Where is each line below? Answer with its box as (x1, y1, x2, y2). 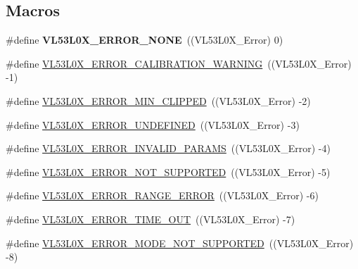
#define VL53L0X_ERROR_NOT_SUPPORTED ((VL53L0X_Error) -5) (6, 164, 331, 179)
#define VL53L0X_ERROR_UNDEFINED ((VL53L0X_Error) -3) (6, 117, 300, 132)
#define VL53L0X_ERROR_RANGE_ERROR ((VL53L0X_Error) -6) (6, 188, 319, 203)
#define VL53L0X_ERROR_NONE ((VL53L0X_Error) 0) (6, 32, 283, 47)
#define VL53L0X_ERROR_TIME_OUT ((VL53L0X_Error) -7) (6, 211, 295, 226)
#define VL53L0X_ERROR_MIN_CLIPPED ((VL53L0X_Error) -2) (6, 93, 311, 108)
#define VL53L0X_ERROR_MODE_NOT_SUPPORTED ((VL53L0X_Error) (6, 235, 354, 250)
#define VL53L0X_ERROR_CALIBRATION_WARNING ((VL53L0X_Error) (6, 56, 352, 70)
